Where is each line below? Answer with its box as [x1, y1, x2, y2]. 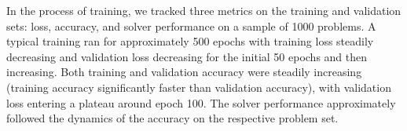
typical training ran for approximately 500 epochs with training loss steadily [6, 33, 374, 49]
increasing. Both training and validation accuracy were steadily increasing [6, 64, 362, 80]
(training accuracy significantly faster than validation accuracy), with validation [6, 78, 391, 95]
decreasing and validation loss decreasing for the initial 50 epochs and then [6, 48, 368, 64]
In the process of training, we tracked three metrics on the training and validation [6, 2, 401, 18]
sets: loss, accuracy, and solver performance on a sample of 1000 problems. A [6, 17, 376, 34]
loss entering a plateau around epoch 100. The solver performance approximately [6, 94, 396, 111]
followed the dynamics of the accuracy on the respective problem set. [6, 110, 339, 126]
